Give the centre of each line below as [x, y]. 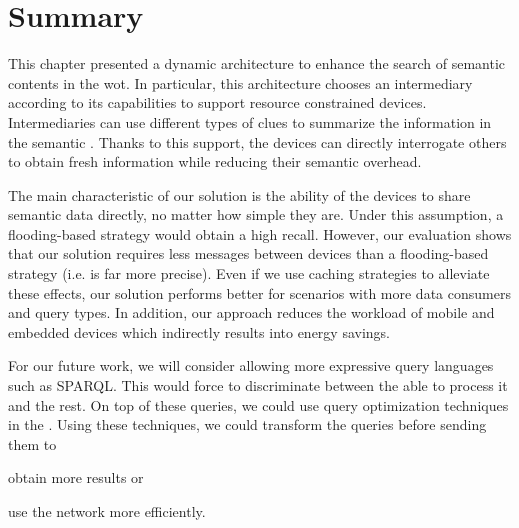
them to [32, 443]
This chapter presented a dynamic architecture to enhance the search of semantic [257, 63]
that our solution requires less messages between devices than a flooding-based [248, 253]
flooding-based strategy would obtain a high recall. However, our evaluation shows [260, 233]
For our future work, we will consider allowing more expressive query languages [251, 365]
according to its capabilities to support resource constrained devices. [217, 102]
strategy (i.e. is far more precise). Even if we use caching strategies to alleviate [249, 273]
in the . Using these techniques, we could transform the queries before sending [247, 424]
